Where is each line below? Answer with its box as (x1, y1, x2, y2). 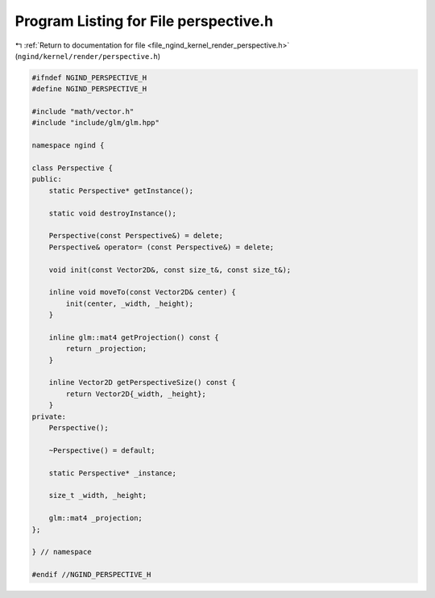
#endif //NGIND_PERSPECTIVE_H (31, 570, 151, 579)
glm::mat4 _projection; (48, 513, 143, 523)
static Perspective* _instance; (48, 468, 177, 478)
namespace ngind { (31, 141, 105, 150)
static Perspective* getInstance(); (48, 186, 193, 195)
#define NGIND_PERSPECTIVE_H (31, 85, 147, 94)
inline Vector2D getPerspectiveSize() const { (48, 378, 237, 387)
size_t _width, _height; (48, 491, 147, 500)
